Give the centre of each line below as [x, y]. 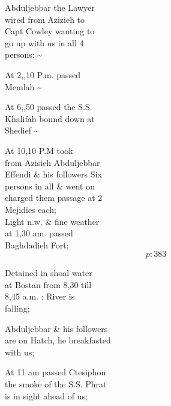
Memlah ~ [23, 86]
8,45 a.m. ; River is [40, 296]
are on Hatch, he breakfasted [58, 340]
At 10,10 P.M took [39, 150]
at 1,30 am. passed [39, 233]
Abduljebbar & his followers [56, 328]
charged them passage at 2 [54, 198]
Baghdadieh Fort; [37, 245]
